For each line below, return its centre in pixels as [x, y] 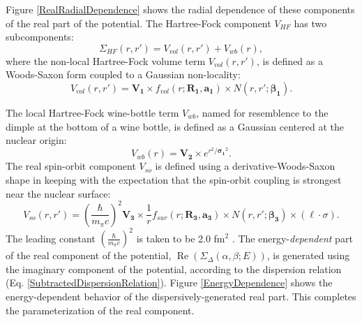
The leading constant [51, 238]
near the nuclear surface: [58, 193]
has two [310, 23]
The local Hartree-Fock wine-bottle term [92, 112]
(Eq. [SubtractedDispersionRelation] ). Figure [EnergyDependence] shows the [169, 283]
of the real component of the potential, [89, 255]
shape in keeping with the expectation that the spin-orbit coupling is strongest [174, 179]
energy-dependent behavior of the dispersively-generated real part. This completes [181, 296]
